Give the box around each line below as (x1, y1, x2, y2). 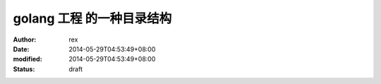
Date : (13, 44, 30, 53)
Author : (13, 35, 37, 44)
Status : (13, 64, 35, 73)
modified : (13, 55, 42, 64)
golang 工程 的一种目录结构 (13, 11, 172, 26)
